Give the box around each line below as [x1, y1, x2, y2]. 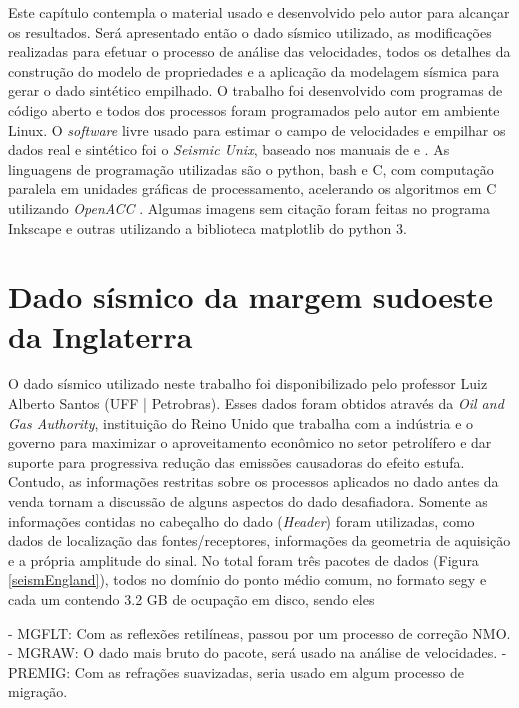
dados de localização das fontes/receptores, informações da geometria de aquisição [8, 530, 511, 551]
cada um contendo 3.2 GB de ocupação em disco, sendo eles [8, 588, 375, 609]
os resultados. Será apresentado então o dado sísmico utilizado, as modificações [8, 21, 492, 42]
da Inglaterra [8, 315, 193, 356]
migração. [8, 681, 68, 702]
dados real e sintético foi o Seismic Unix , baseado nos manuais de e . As [8, 139, 450, 160]
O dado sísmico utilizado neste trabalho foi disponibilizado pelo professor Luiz [8, 373, 488, 394]
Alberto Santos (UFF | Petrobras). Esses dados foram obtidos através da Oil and [8, 393, 504, 414]
